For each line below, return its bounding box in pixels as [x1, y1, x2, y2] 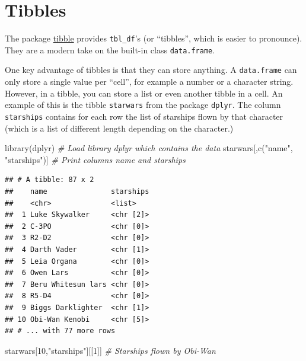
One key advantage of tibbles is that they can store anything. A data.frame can [5, 63, 297, 76]
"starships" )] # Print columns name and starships [5, 153, 186, 165]
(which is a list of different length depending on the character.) [5, 122, 234, 134]
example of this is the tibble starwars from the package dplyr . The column [5, 98, 281, 111]
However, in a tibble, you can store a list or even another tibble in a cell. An [5, 87, 283, 99]
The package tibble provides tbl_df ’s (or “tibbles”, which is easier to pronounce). [5, 32, 302, 44]
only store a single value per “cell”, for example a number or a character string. [5, 75, 294, 88]
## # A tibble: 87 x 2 [5, 175, 94, 184]
